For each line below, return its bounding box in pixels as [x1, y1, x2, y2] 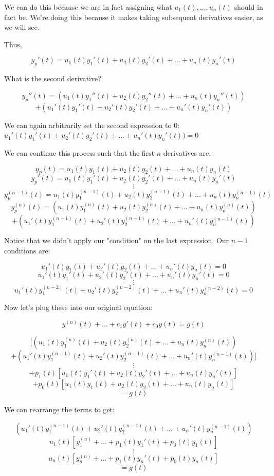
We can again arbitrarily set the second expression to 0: [4, 119, 180, 130]
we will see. [4, 22, 40, 32]
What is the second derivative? [4, 73, 101, 84]
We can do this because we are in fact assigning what [4, 2, 172, 12]
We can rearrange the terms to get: [4, 404, 115, 414]
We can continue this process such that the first [4, 147, 155, 158]
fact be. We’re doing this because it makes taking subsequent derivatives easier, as [4, 11, 263, 22]
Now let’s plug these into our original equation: [4, 302, 153, 313]
